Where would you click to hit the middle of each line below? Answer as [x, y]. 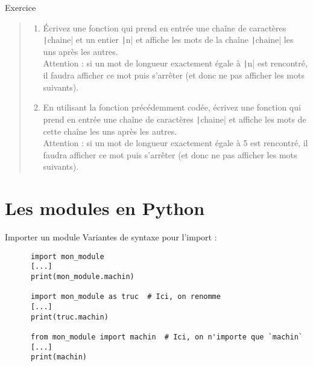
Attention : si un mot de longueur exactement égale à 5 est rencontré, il [175, 143]
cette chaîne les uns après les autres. [110, 131]
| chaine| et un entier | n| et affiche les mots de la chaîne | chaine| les [168, 40]
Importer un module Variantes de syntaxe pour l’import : [111, 237]
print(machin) [59, 357]
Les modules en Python [105, 208]
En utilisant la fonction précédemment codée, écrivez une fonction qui [172, 107]
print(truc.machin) [69, 317]
